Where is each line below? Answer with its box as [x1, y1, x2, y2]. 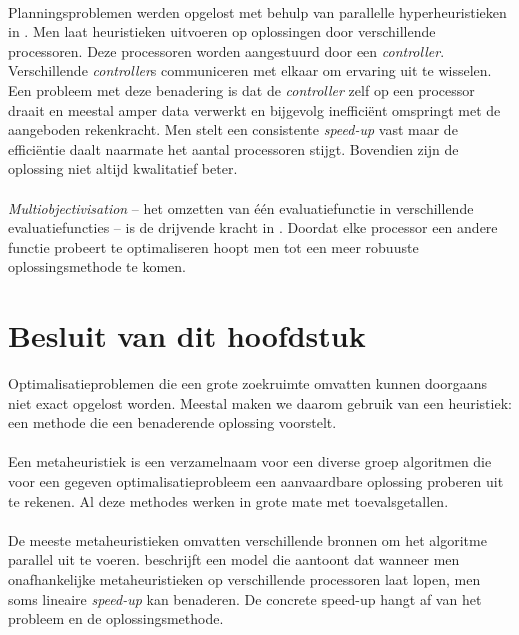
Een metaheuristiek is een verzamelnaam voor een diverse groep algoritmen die [8, 451, 492, 472]
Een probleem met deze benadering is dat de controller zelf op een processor [8, 79, 475, 100]
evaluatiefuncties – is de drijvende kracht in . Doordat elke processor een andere [8, 217, 498, 238]
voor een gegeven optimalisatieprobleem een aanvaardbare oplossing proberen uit [8, 471, 504, 491]
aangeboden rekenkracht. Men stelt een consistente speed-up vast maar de [8, 119, 458, 140]
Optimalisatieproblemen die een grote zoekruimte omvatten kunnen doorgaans [8, 373, 488, 394]
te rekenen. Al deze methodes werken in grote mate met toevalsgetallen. [8, 490, 449, 511]
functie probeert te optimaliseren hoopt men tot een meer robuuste [8, 236, 419, 257]
